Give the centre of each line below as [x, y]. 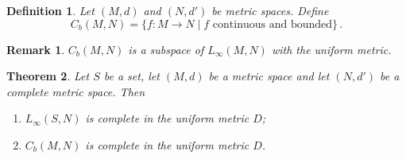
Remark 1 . [36, 49]
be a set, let [131, 76]
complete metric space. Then [76, 91]
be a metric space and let [269, 76]
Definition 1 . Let [50, 10]
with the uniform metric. [331, 49]
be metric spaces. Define [270, 10]
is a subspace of [166, 49]
